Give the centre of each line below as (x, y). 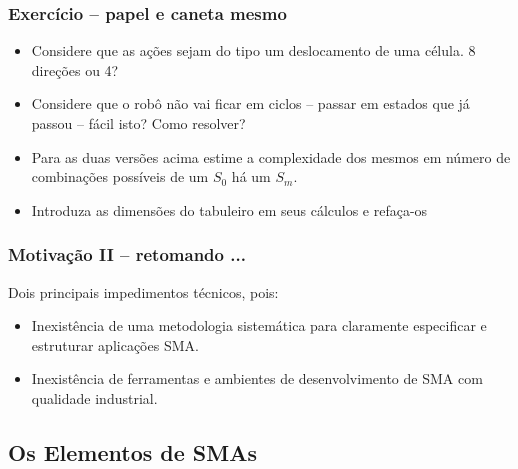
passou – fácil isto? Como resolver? (138, 123)
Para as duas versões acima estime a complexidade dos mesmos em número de (271, 156)
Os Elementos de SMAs (132, 451)
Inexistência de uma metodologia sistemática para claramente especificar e (259, 325)
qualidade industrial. (94, 397)
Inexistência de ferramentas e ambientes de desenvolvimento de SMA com (257, 378)
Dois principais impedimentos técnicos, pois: (143, 291)
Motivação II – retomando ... (127, 254)
